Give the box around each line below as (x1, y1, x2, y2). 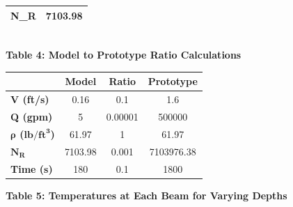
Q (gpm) (10, 109, 53, 123)
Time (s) (10, 161, 53, 176)
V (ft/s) (10, 92, 49, 107)
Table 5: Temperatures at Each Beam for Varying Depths (6, 187, 287, 202)
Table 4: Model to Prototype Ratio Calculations (6, 47, 241, 62)
